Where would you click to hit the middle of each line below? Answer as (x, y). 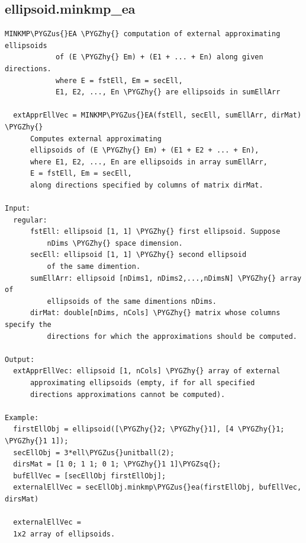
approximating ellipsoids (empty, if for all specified (142, 383)
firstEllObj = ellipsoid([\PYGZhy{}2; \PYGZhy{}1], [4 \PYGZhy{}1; (149, 429)
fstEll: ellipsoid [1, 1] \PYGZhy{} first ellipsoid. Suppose (155, 232)
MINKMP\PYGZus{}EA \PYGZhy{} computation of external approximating (143, 34)
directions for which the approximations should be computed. (172, 336)
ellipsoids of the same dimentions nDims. (132, 301)
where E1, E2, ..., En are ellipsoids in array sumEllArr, (149, 162)
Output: (20, 359)
